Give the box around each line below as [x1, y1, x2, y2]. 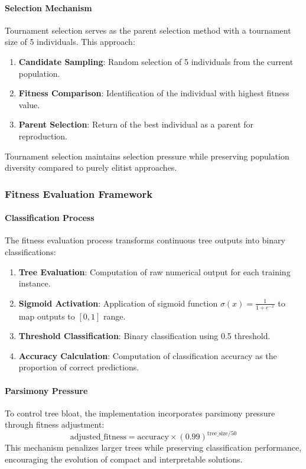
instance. [18, 277, 51, 289]
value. [18, 98, 40, 110]
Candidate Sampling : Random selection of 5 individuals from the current [18, 55, 294, 67]
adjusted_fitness [70, 433, 126, 442]
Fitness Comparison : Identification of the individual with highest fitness [18, 87, 289, 99]
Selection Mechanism [5, 1, 92, 14]
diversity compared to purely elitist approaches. [5, 161, 177, 174]
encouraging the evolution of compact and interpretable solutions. [5, 453, 243, 465]
